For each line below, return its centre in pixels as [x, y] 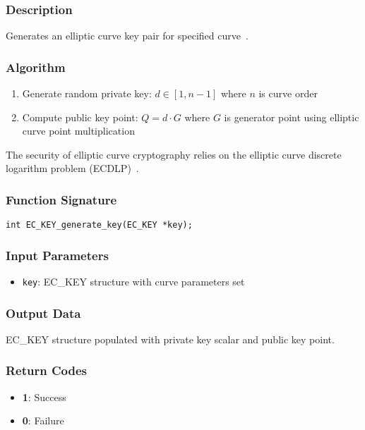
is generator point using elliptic [292, 117]
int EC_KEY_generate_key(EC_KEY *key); [99, 225]
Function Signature [61, 199]
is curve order [288, 93]
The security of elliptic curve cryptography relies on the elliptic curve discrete [174, 154]
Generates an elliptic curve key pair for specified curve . [127, 36]
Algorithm [36, 67]
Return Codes [47, 370]
